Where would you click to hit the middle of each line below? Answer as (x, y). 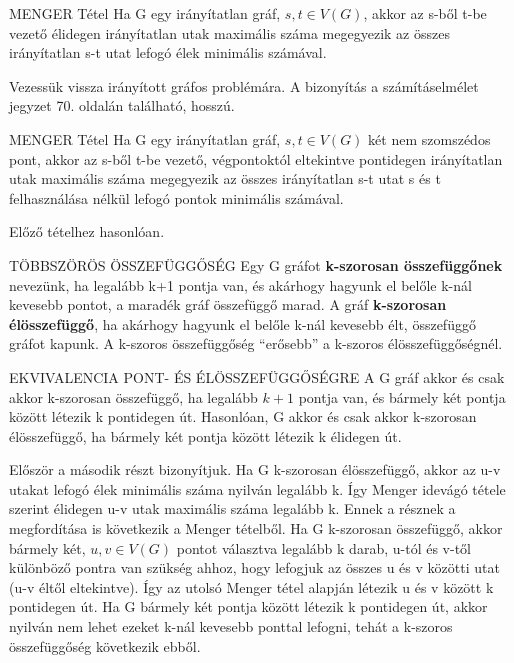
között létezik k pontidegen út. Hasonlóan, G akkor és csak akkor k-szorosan (243, 416)
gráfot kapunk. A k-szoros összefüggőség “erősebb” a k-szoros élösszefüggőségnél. (256, 343)
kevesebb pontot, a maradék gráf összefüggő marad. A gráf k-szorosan (228, 304)
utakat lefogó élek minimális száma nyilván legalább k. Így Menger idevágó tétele (257, 488)
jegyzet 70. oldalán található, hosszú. (122, 105)
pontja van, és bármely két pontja (402, 396)
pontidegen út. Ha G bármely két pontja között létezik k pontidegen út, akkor (248, 606)
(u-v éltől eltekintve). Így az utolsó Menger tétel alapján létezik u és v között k (251, 586)
